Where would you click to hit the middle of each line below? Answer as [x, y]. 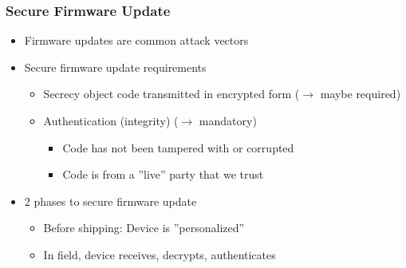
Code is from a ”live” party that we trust [163, 174]
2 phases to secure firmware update [110, 201]
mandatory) [228, 120]
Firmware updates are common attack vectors [136, 40]
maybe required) [361, 94]
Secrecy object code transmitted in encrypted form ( [171, 94]
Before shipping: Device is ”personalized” [144, 228]
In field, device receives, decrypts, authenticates [160, 254]
